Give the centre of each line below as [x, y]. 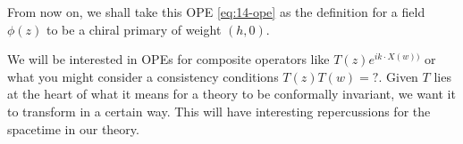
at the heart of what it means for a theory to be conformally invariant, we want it [231, 94]
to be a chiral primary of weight [134, 29]
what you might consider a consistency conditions [143, 76]
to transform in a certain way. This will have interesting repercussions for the [219, 111]
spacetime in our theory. [73, 128]
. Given [398, 76]
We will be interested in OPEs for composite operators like [168, 59]
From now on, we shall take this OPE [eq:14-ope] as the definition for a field [216, 12]
